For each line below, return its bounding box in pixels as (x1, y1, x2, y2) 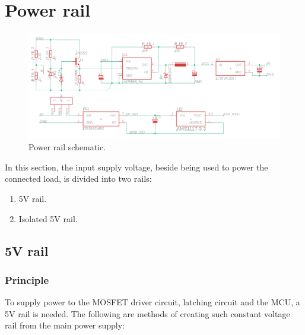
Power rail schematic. (28, 141, 106, 153)
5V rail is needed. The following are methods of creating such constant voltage (5, 307, 290, 320)
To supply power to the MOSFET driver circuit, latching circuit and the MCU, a (5, 296, 300, 308)
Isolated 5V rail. (18, 212, 78, 225)
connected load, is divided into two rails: (5, 172, 152, 185)
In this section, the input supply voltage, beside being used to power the (5, 160, 268, 173)
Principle (5, 272, 49, 287)
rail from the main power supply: (5, 319, 125, 331)
